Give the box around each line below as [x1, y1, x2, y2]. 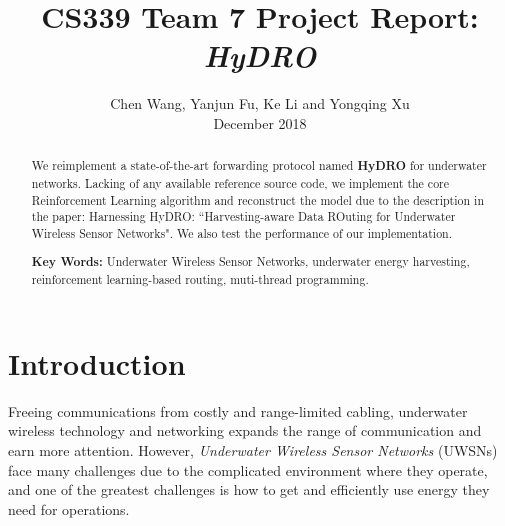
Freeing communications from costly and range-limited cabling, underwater [8, 400, 468, 421]
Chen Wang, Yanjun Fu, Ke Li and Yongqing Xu [110, 93, 410, 114]
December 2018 [213, 112, 307, 133]
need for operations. [8, 498, 130, 519]
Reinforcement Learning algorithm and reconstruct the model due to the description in [31, 191, 484, 208]
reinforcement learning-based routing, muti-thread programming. [31, 271, 369, 288]
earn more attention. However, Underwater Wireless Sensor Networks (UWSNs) [8, 439, 498, 460]
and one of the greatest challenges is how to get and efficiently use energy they [8, 479, 490, 500]
